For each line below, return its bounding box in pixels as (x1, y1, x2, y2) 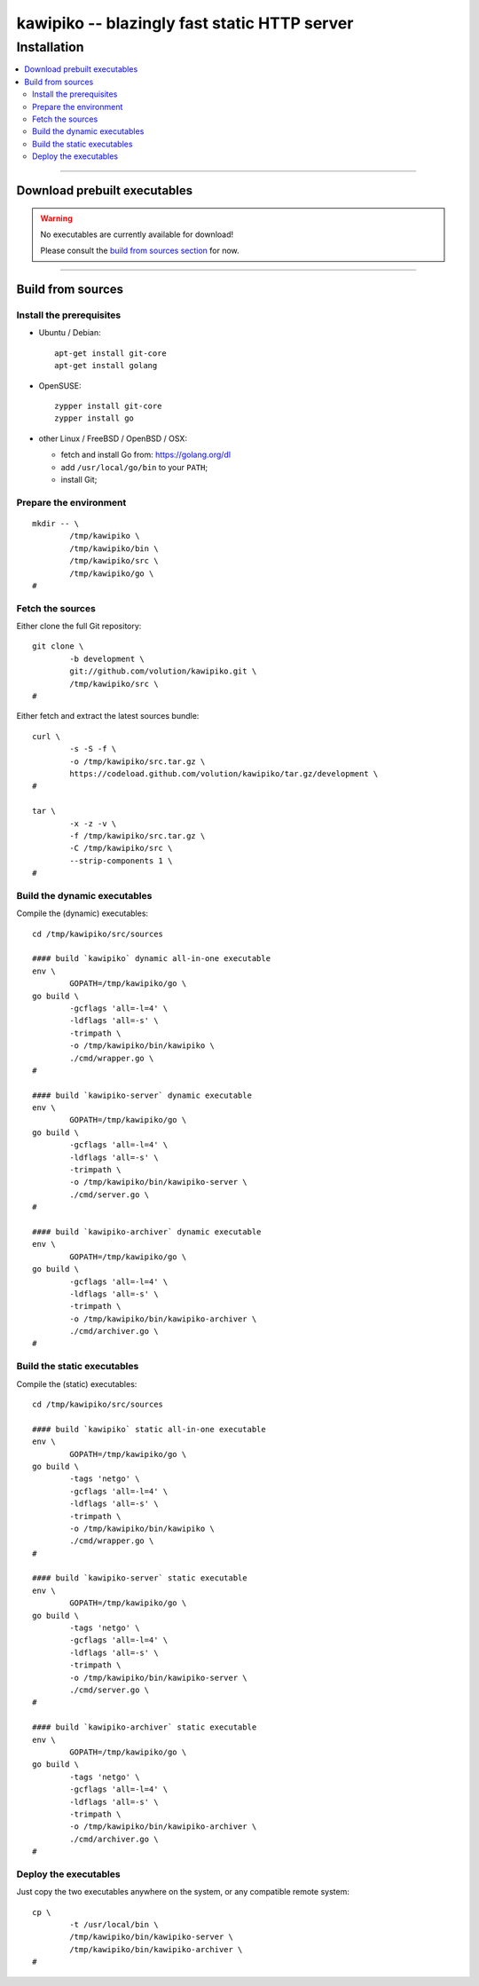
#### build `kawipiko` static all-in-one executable (32, 1424, 266, 1434)
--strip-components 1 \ (69, 855, 173, 865)
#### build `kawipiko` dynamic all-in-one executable (32, 954, 271, 964)
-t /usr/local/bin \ (69, 1919, 159, 1929)
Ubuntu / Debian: (38, 327, 101, 338)
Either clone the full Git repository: (16, 621, 142, 632)
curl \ (32, 731, 61, 741)
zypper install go (54, 414, 135, 423)
